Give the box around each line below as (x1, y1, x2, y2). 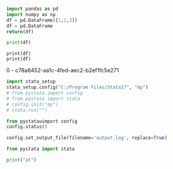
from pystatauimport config (6, 118, 78, 124)
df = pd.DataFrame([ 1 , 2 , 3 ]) (6, 17, 78, 23)
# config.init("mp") (6, 101, 59, 107)
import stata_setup (6, 78, 56, 85)
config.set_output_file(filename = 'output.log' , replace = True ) (6, 135, 168, 141)
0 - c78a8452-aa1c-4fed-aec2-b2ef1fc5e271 (6, 67, 119, 74)
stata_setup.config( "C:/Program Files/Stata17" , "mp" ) (6, 85, 149, 91)
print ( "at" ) (6, 157, 37, 163)
